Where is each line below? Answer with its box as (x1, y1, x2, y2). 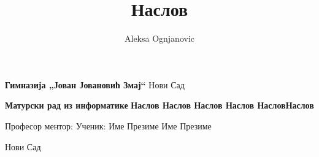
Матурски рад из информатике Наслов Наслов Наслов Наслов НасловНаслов (5, 99, 314, 112)
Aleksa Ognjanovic (124, 32, 195, 45)
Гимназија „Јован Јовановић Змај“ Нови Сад (5, 78, 185, 91)
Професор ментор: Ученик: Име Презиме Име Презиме (5, 119, 212, 132)
